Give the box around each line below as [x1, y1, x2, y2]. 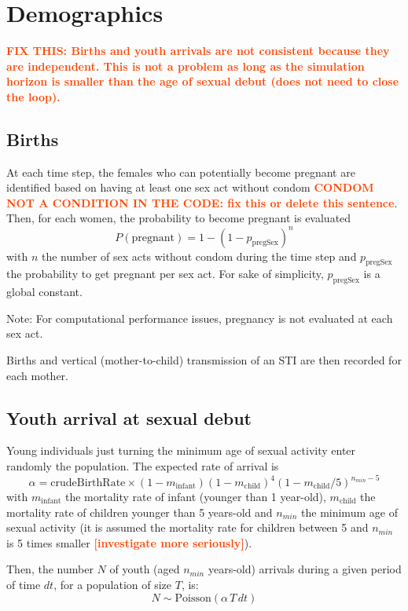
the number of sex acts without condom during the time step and [41, 247, 357, 264]
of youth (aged [109, 561, 180, 577]
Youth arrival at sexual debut [6, 405, 252, 430]
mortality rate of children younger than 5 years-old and [6, 503, 273, 520]
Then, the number [6, 561, 94, 577]
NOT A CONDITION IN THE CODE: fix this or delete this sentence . [6, 194, 398, 210]
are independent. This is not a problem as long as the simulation [6, 57, 365, 74]
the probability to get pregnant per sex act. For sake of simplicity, [6, 265, 324, 282]
